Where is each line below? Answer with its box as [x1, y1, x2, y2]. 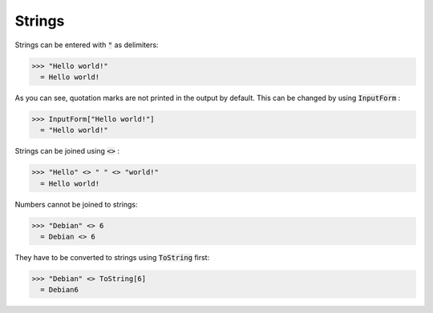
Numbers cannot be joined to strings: [14, 199, 138, 209]
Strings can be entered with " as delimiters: [14, 40, 159, 50]
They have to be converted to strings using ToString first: [14, 252, 210, 262]
